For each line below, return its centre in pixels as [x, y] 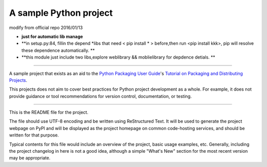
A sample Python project [61, 13]
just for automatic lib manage [52, 36]
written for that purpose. [34, 135]
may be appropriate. [30, 158]
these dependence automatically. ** [58, 50]
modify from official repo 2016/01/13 [46, 28]
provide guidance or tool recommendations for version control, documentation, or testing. [101, 96]
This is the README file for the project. [49, 112]
